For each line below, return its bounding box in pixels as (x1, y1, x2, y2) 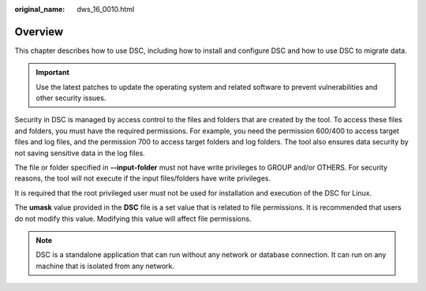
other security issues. (35, 93, 106, 103)
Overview (14, 24, 64, 39)
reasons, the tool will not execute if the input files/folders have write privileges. (14, 173, 271, 183)
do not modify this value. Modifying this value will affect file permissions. (14, 214, 252, 223)
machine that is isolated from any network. (35, 261, 175, 270)
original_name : (14, 5, 65, 13)
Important (35, 68, 70, 77)
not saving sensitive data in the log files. (14, 148, 145, 158)
